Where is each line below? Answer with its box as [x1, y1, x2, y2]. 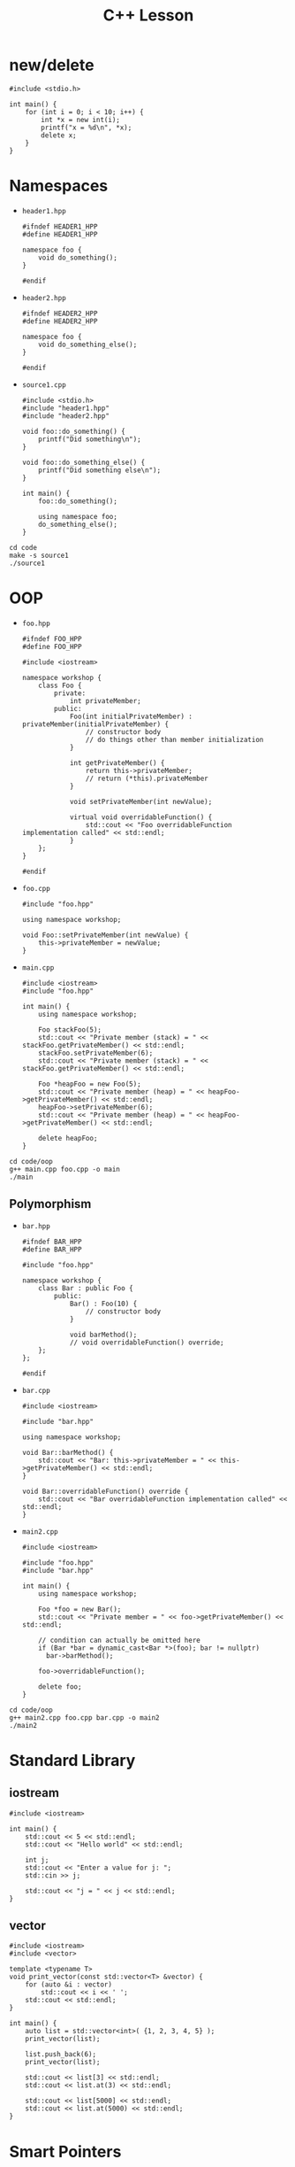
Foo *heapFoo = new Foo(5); [38, 1080, 141, 1088]
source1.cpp [21, 380, 66, 390]
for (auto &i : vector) [25, 1980, 113, 1989]
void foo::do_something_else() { [21, 458, 146, 467]
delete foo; [38, 1682, 82, 1691]
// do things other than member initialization [85, 735, 264, 744]
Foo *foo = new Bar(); [38, 1605, 122, 1614]
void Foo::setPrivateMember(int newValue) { [21, 931, 189, 940]
